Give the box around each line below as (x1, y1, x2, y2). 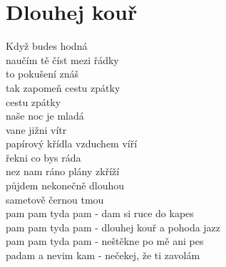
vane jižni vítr (6, 122, 67, 137)
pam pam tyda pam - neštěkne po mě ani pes (6, 234, 204, 248)
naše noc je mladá (6, 108, 84, 123)
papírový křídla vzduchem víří (6, 136, 138, 151)
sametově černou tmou (6, 192, 104, 206)
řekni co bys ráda (6, 150, 81, 164)
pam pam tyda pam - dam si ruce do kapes (6, 206, 194, 221)
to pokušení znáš (6, 66, 79, 81)
